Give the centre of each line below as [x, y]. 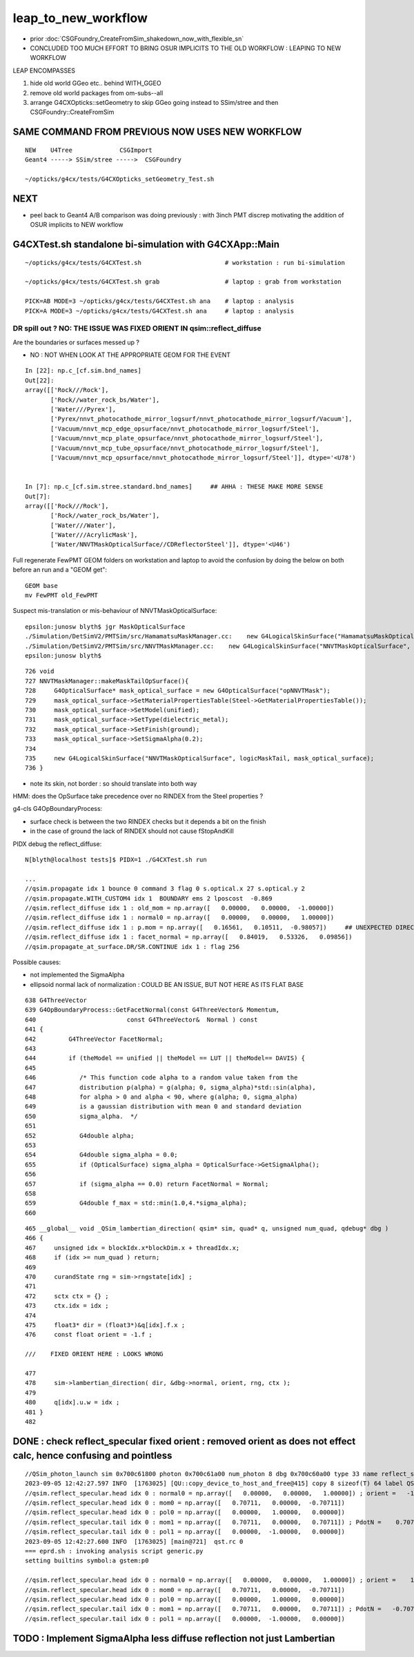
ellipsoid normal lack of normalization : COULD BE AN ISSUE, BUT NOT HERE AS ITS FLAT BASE [167, 984]
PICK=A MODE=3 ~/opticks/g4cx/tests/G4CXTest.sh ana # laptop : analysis [160, 311]
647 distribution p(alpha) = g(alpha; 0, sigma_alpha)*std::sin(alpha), [171, 1087]
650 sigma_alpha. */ [81, 1116]
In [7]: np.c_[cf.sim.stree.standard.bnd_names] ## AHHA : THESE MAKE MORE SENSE [174, 487]
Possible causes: [37, 962]
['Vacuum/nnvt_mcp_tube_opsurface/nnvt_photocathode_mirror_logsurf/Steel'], [185, 448]
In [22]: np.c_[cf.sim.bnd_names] [83, 371]
